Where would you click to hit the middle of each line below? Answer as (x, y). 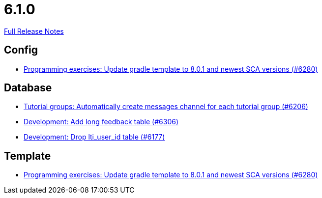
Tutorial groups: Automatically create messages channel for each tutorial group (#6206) (166, 107)
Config (21, 50)
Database (28, 88)
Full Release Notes (34, 31)
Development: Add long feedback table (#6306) (101, 122)
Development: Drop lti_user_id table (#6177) (94, 137)
